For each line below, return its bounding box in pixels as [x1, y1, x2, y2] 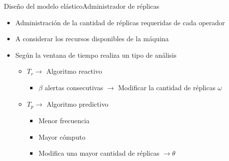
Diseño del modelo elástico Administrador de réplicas [4, 1, 160, 11]
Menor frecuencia [38, 115, 90, 126]
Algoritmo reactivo [46, 66, 102, 76]
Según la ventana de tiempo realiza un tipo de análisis [15, 49, 177, 60]
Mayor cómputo [38, 131, 85, 142]
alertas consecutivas [44, 82, 103, 92]
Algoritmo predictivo [46, 98, 109, 109]
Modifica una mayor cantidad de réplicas [38, 148, 160, 158]
